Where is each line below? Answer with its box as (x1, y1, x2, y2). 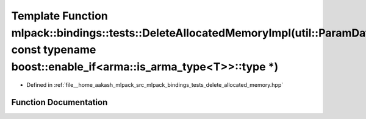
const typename (11, 43, 96, 57)
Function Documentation (11, 97, 108, 107)
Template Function (11, 9, 108, 22)
